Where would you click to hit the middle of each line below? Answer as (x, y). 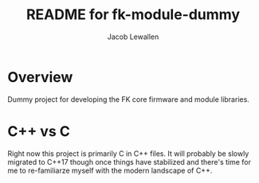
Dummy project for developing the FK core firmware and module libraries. (129, 99)
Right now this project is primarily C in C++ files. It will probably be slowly (128, 154)
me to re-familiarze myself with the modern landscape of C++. (110, 170)
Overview (40, 77)
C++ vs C (39, 131)
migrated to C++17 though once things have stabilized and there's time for (129, 162)
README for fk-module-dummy (133, 15)
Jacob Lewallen (133, 37)
